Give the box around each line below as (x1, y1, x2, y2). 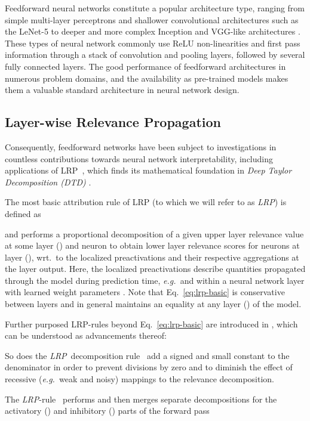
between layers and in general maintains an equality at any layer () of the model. (5, 298, 302, 310)
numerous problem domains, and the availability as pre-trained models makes (5, 72, 288, 84)
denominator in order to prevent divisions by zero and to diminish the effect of (5, 361, 293, 373)
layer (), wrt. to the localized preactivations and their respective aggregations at (5, 250, 299, 263)
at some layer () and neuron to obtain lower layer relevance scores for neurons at (5, 239, 300, 252)
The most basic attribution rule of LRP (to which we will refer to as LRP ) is (5, 196, 287, 208)
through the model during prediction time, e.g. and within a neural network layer (5, 274, 305, 286)
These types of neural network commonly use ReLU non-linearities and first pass (5, 36, 300, 49)
